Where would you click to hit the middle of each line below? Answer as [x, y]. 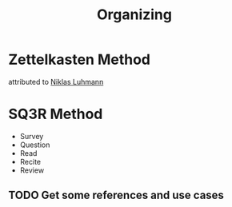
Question [35, 145]
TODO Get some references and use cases [116, 195]
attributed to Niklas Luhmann [56, 82]
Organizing [134, 15]
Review [32, 170]
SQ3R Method [56, 114]
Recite [30, 161]
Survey [32, 136]
